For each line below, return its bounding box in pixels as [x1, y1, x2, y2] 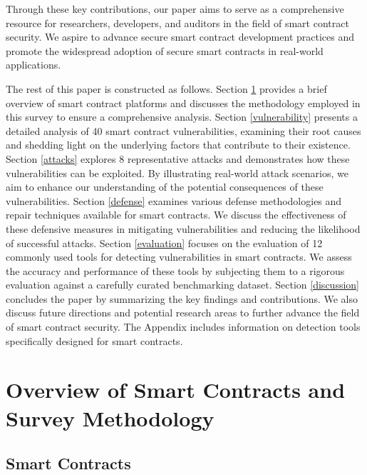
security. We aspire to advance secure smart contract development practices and [6, 29, 355, 44]
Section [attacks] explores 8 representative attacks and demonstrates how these [6, 151, 350, 166]
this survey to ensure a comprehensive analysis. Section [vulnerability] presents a [6, 109, 358, 124]
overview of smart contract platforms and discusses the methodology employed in [6, 95, 361, 110]
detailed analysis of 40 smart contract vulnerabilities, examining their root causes [6, 123, 361, 138]
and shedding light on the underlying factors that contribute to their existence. [6, 137, 351, 152]
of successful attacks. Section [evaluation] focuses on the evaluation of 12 [6, 235, 323, 250]
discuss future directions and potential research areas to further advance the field [6, 305, 360, 320]
